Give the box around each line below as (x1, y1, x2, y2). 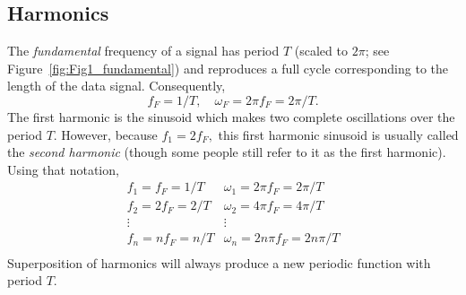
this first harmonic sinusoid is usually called (218, 125, 459, 143)
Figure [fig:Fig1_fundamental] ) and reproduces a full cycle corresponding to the (7, 58, 448, 77)
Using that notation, (7, 160, 119, 178)
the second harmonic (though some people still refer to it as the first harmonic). (7, 143, 446, 161)
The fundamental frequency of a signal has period (7, 41, 280, 60)
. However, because (53, 125, 158, 143)
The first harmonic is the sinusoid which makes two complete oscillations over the (7, 107, 455, 126)
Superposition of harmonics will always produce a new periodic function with (7, 253, 431, 272)
